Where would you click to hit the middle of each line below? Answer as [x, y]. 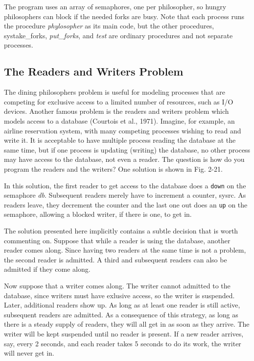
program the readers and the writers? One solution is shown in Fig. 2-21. [113, 168]
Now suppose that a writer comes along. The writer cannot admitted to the [117, 285]
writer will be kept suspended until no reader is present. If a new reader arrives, [124, 333]
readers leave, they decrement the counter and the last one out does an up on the [126, 204]
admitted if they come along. [47, 269]
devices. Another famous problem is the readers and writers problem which [116, 111]
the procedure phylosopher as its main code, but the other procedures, [109, 26]
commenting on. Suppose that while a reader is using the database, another [117, 240]
